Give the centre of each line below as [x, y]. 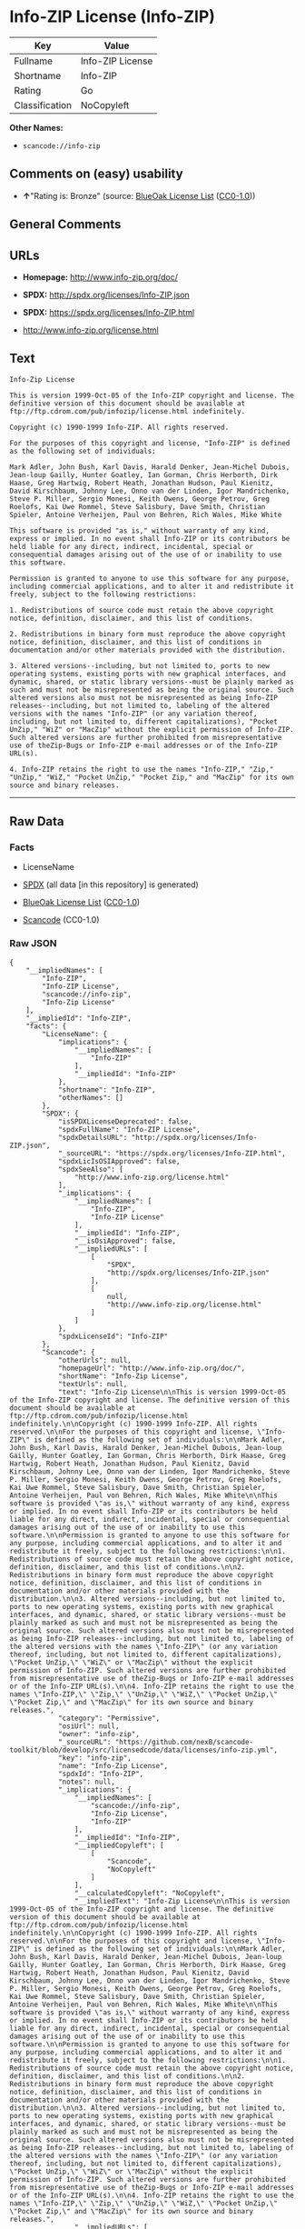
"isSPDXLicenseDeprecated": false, [125, 1121]
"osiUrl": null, [89, 1726]
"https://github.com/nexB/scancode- [184, 1742]
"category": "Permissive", [109, 1718]
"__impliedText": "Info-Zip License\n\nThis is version [182, 1901]
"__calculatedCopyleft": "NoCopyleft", [149, 1893]
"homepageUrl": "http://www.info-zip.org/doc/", [152, 1368]
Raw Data [37, 821]
